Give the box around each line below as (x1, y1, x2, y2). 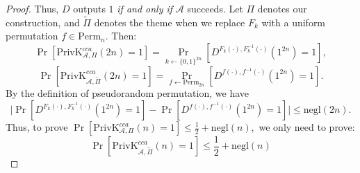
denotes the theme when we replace (94, 15, 245, 29)
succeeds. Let (187, 1, 243, 15)
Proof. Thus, (6, 1, 59, 15)
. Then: (105, 28, 137, 43)
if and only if (117, 1, 173, 15)
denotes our (257, 1, 307, 15)
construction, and (6, 15, 80, 29)
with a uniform (261, 15, 326, 29)
